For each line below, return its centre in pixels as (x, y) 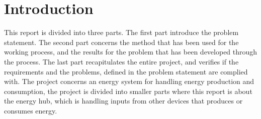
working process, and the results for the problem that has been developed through (131, 52)
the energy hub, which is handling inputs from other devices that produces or (123, 101)
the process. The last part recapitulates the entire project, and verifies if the (121, 61)
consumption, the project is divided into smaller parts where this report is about (128, 91)
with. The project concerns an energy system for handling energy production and (129, 81)
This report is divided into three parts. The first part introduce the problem (121, 32)
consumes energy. (31, 110)
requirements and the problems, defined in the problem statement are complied (126, 71)
